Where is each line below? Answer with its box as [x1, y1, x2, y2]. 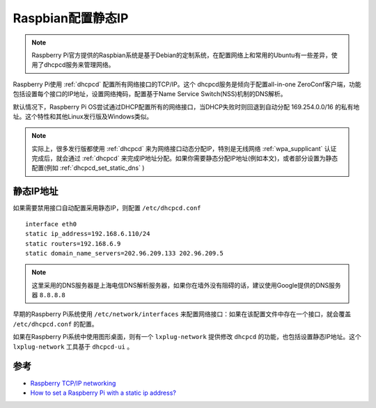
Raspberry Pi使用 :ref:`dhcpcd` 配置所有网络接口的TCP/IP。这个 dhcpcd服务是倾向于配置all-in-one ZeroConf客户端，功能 [13, 80, 361, 88]
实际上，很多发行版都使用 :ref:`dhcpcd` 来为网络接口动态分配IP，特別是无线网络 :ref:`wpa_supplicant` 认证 [31, 144, 337, 152]
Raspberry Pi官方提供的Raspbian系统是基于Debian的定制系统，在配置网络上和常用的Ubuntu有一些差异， [31, 51, 332, 59]
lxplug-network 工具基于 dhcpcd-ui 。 [13, 342, 134, 351]
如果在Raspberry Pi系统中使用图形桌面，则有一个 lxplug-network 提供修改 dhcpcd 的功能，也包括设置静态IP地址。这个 [13, 333, 361, 341]
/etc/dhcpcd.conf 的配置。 [13, 320, 98, 328]
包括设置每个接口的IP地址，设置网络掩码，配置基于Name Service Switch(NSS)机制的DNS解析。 [13, 90, 287, 98]
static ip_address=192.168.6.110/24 [25, 230, 150, 238]
